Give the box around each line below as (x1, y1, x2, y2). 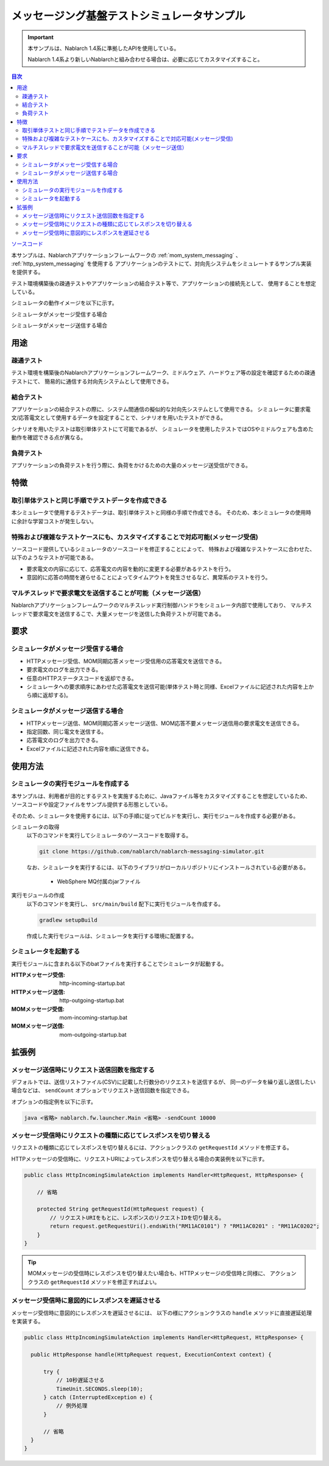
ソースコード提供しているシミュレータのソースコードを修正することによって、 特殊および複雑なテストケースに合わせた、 (11, 545, 316, 552)
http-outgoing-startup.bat (59, 997, 124, 1004)
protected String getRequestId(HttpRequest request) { (37, 1206, 204, 1213)
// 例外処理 (55, 1403, 88, 1409)
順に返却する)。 (31, 692, 72, 699)
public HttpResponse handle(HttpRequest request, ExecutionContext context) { (30, 1351, 272, 1358)
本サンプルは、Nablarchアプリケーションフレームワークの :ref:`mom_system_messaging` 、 (11, 251, 241, 259)
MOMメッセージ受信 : (11, 1005, 65, 1012)
